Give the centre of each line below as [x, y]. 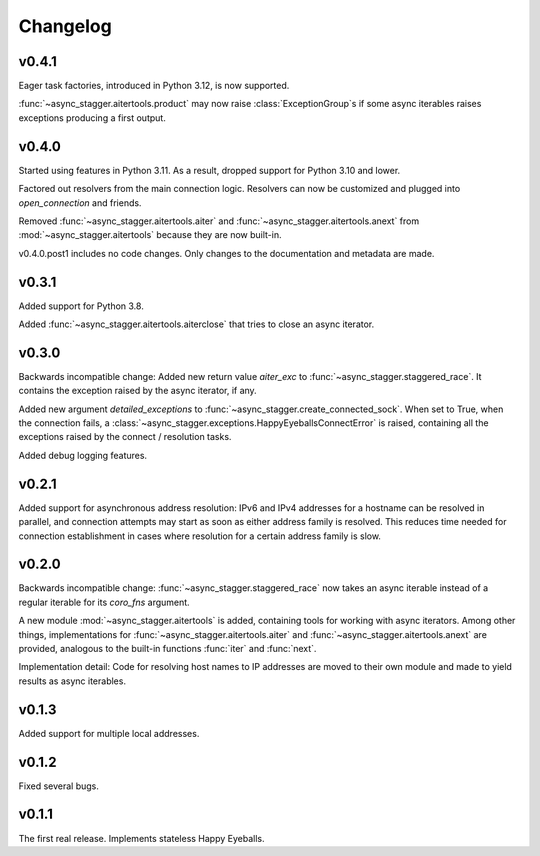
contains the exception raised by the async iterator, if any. [137, 391]
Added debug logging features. [83, 455]
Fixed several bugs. [59, 786]
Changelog [65, 26]
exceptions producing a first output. [92, 117]
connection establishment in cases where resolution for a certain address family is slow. [200, 536]
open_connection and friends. [80, 202]
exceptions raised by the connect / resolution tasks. [125, 437]
